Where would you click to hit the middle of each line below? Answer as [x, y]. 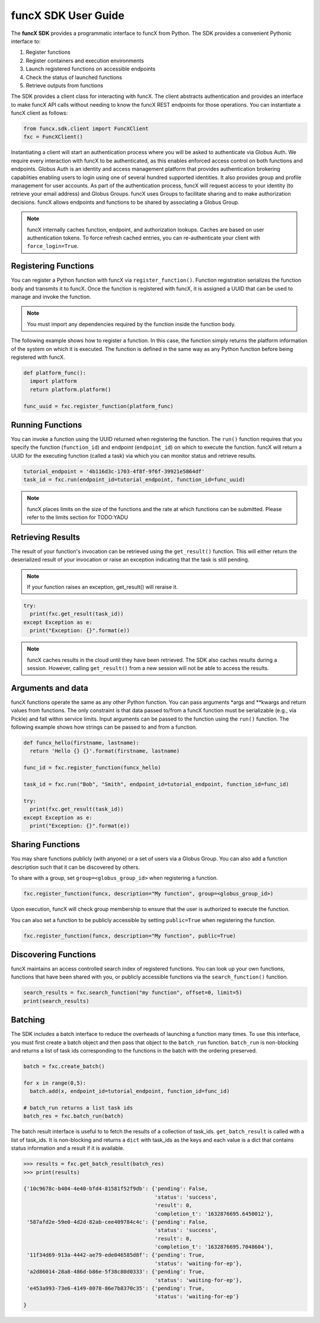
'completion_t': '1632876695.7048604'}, [214, 1247]
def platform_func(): [55, 373]
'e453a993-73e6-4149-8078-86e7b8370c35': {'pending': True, [116, 1289]
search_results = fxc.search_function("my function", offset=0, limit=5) [133, 993]
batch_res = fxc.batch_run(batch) [73, 1116]
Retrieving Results [45, 537]
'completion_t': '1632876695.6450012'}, [214, 1214]
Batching [28, 1020]
